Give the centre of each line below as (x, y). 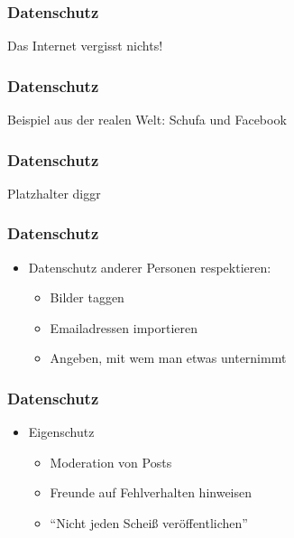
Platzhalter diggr (54, 193)
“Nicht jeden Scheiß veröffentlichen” (149, 523)
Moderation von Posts (111, 462)
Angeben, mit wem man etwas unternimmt (168, 358)
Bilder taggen (87, 297)
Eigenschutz (61, 432)
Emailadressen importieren (124, 327)
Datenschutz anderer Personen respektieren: (150, 267)
